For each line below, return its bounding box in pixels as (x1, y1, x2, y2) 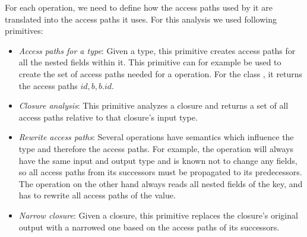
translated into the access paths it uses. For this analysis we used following (5, 12, 277, 25)
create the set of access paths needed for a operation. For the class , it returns (18, 67, 303, 80)
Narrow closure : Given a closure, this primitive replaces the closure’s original (18, 208, 298, 221)
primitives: (5, 24, 43, 37)
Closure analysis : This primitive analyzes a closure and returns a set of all (18, 99, 289, 112)
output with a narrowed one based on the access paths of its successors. (18, 220, 280, 233)
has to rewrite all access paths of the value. (18, 189, 176, 201)
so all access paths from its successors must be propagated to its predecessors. (18, 166, 302, 178)
